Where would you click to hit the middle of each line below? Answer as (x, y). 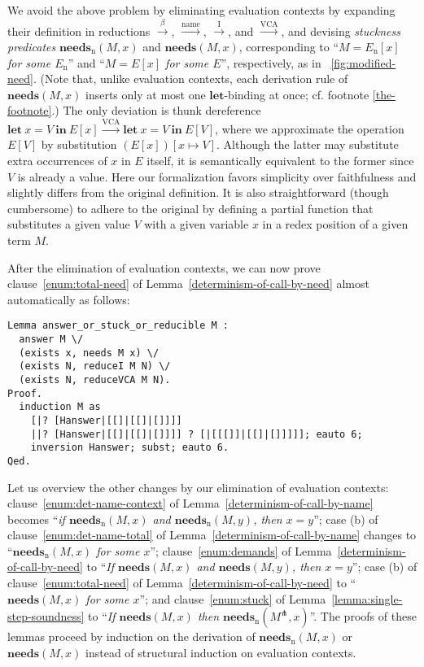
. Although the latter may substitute (307, 144)
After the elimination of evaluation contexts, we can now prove (164, 267)
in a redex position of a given (335, 224)
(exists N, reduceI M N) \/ (95, 366)
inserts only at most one (146, 94)
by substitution (79, 144)
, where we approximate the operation (310, 128)
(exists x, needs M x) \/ (89, 353)
